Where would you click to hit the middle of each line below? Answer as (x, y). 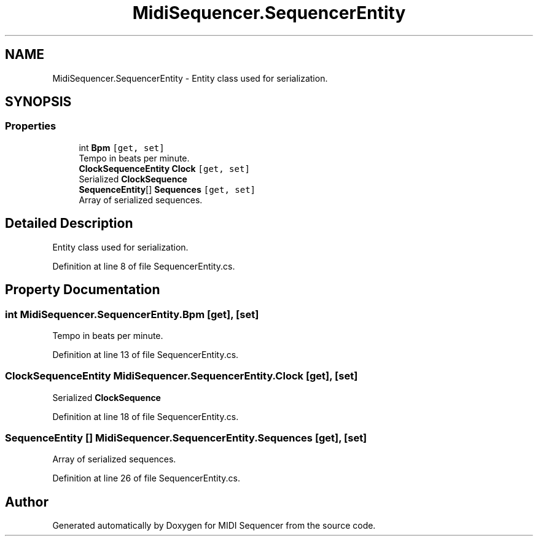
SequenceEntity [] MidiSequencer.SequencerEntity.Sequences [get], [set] (186, 438)
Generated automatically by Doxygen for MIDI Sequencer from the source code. (214, 526)
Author (27, 502)
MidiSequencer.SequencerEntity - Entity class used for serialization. (190, 78)
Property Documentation (83, 290)
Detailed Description (69, 224)
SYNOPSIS (38, 102)
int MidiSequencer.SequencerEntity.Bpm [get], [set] (132, 314)
